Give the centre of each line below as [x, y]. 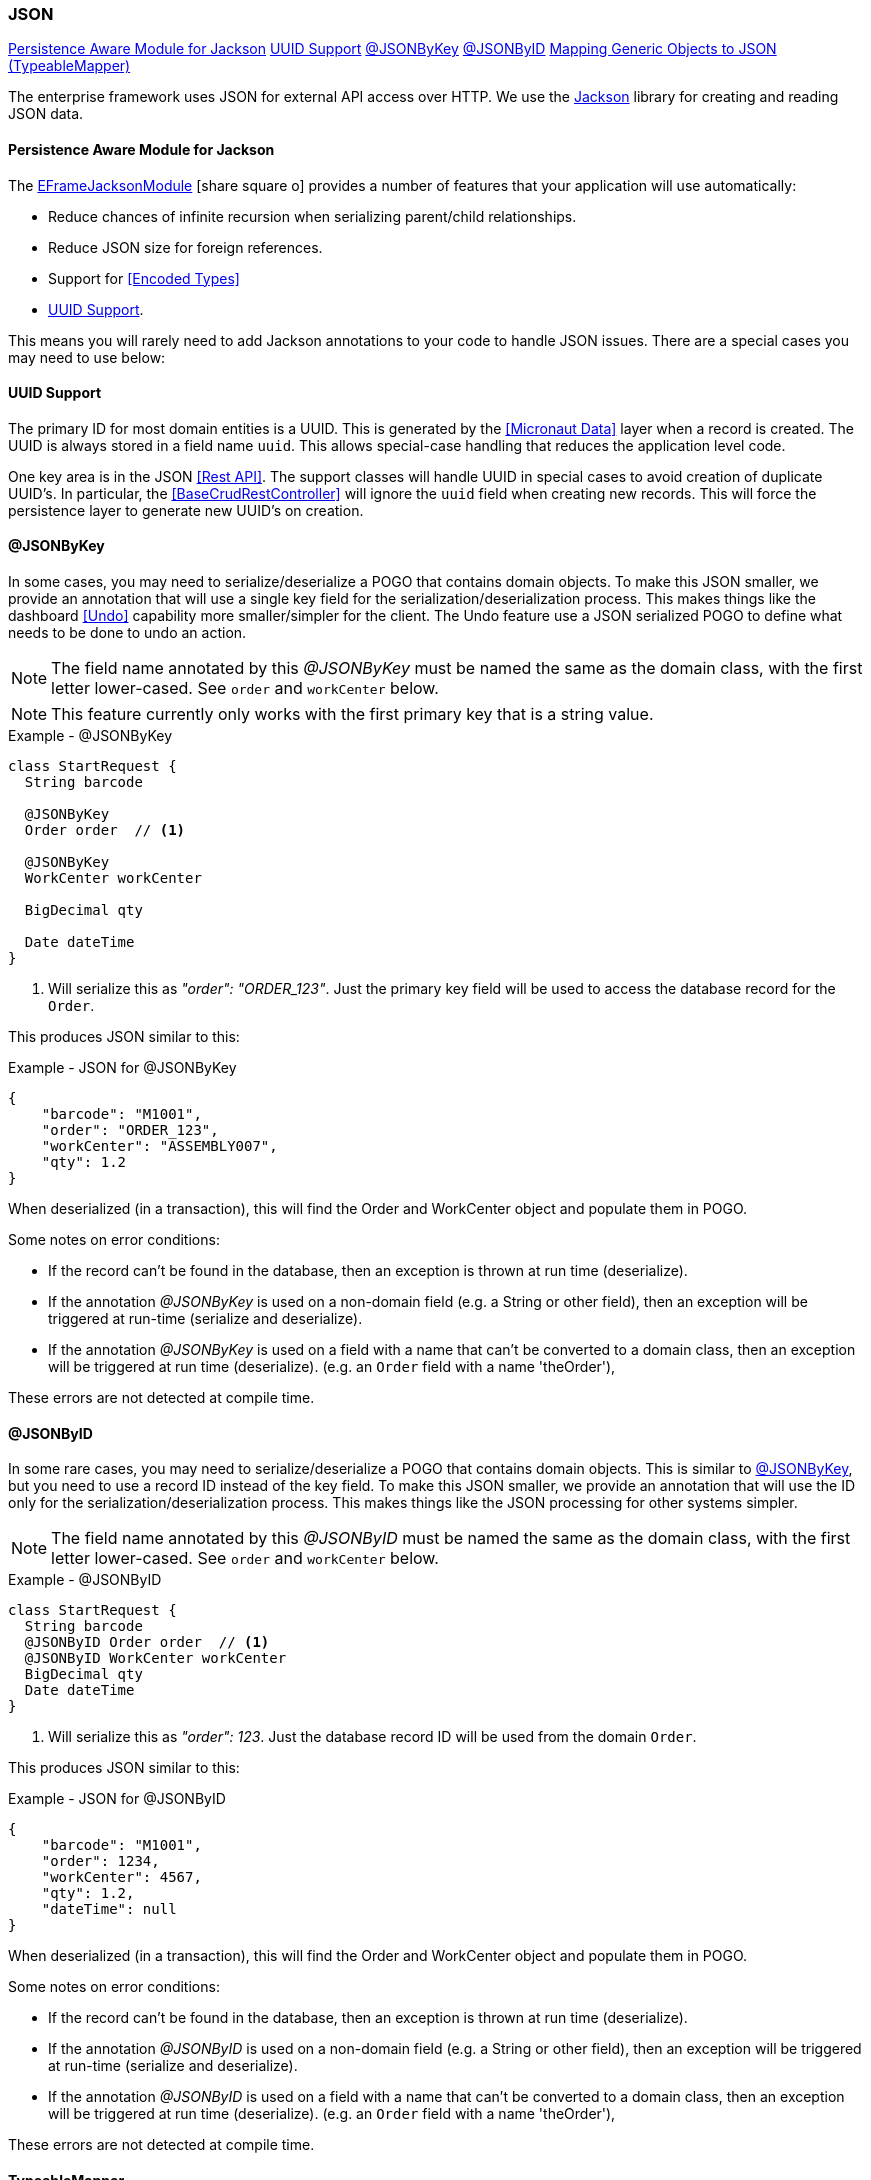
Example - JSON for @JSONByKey [122, 1068]
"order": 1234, [100, 1861]
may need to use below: [87, 357]
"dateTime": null [109, 1909]
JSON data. [46, 114]
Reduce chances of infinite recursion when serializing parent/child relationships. [312, 216]
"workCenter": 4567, [121, 1877]
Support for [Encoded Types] [144, 278]
